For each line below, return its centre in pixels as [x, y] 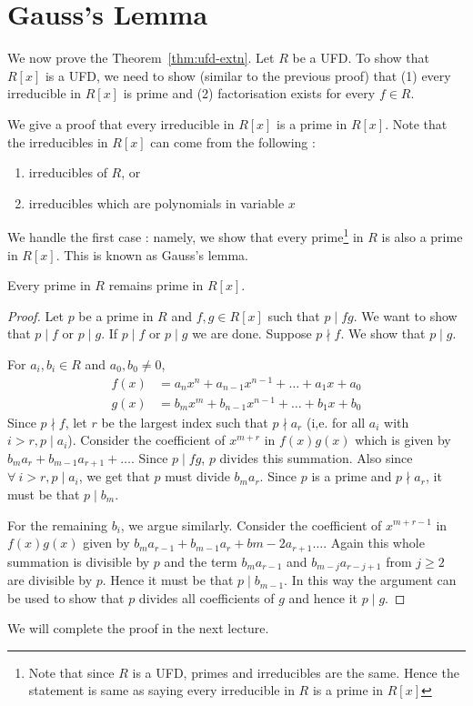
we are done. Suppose [252, 333]
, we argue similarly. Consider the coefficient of [251, 524]
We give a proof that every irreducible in [121, 123]
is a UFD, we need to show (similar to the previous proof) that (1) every [248, 75]
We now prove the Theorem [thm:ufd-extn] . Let [141, 58]
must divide [197, 476]
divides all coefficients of [206, 597]
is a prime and [352, 476]
